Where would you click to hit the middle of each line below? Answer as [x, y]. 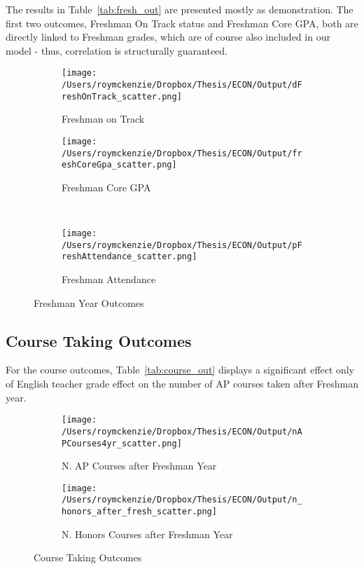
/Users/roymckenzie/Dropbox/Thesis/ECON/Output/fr [182, 153]
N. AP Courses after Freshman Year [139, 466]
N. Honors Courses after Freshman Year [147, 534]
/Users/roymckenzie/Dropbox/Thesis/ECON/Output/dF [182, 85]
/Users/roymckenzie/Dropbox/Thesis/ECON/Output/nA [182, 431]
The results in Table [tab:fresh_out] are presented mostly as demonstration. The [180, 9]
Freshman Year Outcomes [89, 302]
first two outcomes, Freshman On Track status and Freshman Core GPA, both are [182, 23]
